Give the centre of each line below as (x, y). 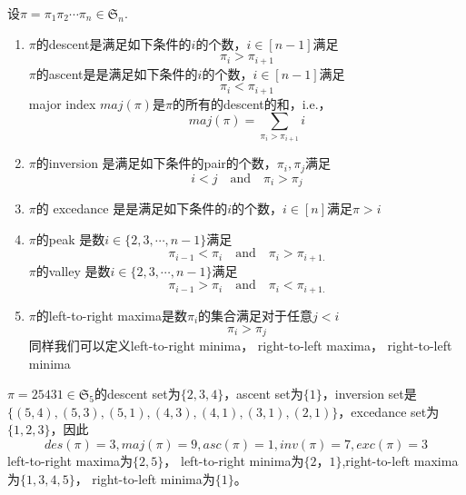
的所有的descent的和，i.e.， (252, 103)
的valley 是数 (73, 270)
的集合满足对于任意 (256, 315)
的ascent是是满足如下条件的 (117, 73)
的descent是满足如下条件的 (114, 43)
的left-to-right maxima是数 (111, 315)
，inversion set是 (369, 394)
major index (62, 103)
